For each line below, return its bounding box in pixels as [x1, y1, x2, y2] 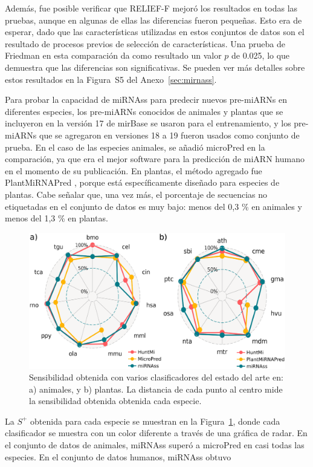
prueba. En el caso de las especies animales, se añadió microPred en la [5, 140, 265, 153]
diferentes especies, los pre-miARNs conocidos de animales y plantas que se [5, 105, 283, 117]
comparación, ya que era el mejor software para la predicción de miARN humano [5, 152, 305, 165]
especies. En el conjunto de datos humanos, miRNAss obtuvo [5, 450, 231, 463]
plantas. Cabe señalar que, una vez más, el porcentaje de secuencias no [5, 188, 268, 200]
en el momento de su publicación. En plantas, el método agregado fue [5, 164, 262, 177]
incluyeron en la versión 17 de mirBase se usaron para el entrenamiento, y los [5, 117, 291, 129]
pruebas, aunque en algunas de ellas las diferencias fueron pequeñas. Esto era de [5, 13, 302, 26]
